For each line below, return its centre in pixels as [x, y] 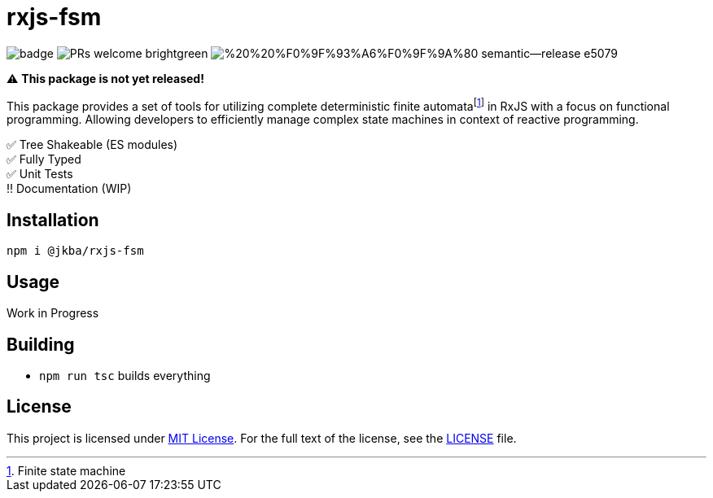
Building [41, 344]
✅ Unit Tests [40, 174]
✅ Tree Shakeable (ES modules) [92, 145]
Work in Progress [53, 313]
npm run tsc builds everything [125, 375]
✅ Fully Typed [44, 159]
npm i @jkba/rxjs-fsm [75, 251]
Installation [53, 220]
